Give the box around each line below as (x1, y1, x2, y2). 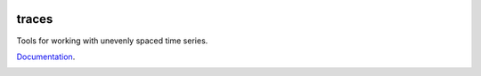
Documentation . (16, 51, 76, 62)
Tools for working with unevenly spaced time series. (16, 35, 208, 46)
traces (16, 11, 53, 27)
